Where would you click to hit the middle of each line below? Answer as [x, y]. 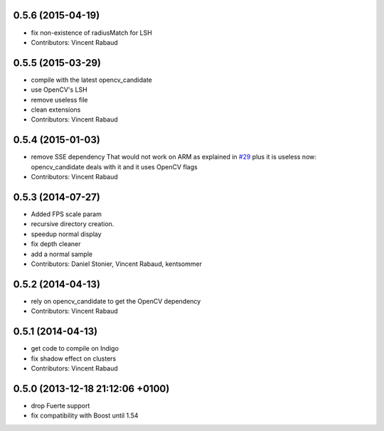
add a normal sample [62, 254]
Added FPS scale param [66, 214]
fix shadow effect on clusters [74, 358]
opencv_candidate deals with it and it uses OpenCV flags [114, 166]
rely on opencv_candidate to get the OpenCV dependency [116, 301]
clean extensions [56, 110]
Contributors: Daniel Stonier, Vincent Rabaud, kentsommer [117, 264]
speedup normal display [66, 234]
